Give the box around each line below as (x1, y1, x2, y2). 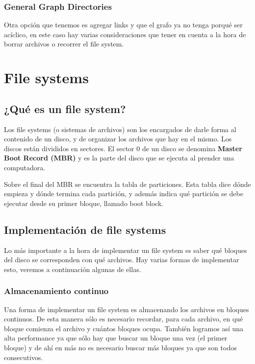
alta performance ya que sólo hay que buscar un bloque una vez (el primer (4, 333, 228, 343)
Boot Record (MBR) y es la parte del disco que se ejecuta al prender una (4, 153, 234, 163)
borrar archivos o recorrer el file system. (4, 39, 124, 49)
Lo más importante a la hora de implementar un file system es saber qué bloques (4, 245, 247, 255)
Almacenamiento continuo (4, 285, 109, 297)
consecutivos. (4, 352, 43, 362)
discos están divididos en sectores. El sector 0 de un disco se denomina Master (4, 143, 242, 153)
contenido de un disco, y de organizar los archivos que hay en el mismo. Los (4, 134, 232, 144)
